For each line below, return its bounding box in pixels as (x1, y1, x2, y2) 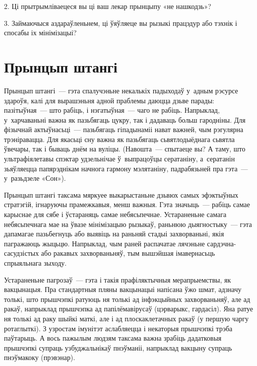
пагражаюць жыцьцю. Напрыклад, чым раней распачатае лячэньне (4, 238, 205, 248)
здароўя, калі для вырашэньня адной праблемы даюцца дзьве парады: (4, 95, 214, 105)
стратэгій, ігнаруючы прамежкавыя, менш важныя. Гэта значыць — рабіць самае (4, 199, 250, 210)
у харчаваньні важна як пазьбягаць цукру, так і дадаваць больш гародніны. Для (4, 114, 246, 125)
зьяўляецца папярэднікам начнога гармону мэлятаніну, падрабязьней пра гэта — (4, 163, 248, 173)
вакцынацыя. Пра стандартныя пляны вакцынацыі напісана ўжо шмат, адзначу (4, 284, 242, 294)
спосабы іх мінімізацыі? (4, 27, 77, 38)
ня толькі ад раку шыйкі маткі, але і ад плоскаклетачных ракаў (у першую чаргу (4, 313, 249, 323)
